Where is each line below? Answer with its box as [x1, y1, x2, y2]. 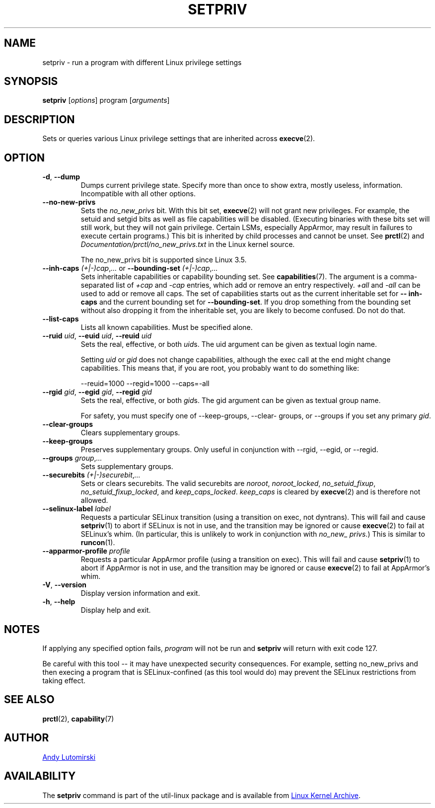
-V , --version [42, 580, 86, 589]
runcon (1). [80, 538, 115, 547]
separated [80, 281, 114, 290]
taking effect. [42, 676, 86, 685]
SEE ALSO [4, 693, 55, 706]
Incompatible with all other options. [80, 189, 196, 198]
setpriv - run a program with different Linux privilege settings [42, 58, 242, 67]
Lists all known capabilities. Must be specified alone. [80, 323, 253, 332]
